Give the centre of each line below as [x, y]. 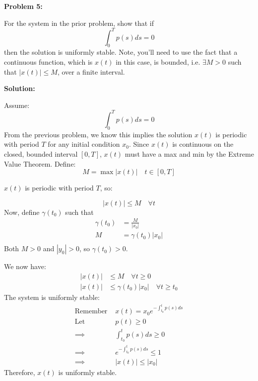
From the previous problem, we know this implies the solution [98, 134]
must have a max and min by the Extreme [189, 153]
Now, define [22, 212]
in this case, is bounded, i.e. [158, 62]
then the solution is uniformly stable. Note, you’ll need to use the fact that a [121, 52]
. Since [139, 144]
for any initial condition [84, 144]
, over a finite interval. [91, 71]
